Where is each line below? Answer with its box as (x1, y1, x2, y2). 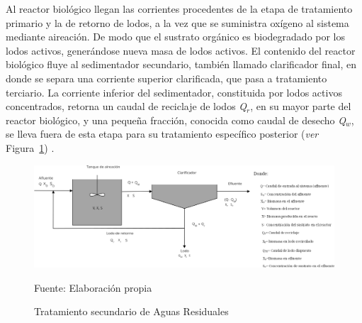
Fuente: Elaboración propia (34, 280, 152, 295)
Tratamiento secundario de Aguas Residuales (34, 304, 229, 319)
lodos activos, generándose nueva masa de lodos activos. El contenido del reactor (6, 43, 356, 58)
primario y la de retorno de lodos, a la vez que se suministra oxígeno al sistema (6, 15, 349, 30)
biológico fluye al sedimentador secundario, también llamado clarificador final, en (6, 57, 357, 72)
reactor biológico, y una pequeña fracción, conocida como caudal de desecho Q (6, 112, 346, 127)
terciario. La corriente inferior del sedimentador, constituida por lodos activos (6, 84, 342, 99)
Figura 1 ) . (6, 140, 55, 155)
